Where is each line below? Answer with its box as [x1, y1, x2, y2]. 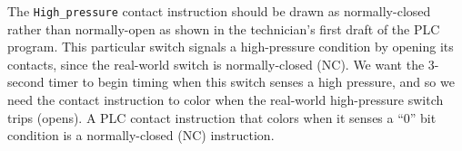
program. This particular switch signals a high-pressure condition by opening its [7, 37, 454, 56]
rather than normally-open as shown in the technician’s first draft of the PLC [7, 19, 440, 38]
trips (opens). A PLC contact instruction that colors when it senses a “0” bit [7, 108, 437, 127]
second [7, 72, 45, 91]
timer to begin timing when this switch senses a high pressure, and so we [48, 72, 455, 91]
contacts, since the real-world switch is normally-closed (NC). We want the [7, 54, 425, 73]
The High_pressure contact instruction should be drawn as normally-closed [7, 2, 431, 20]
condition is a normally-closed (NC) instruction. [7, 126, 275, 145]
